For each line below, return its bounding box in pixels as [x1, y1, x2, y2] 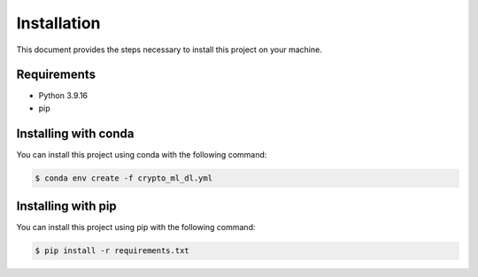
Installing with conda [16, 126, 135, 141]
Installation [16, 13, 101, 33]
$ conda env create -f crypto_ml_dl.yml [35, 173, 212, 183]
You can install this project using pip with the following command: [16, 222, 256, 233]
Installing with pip [16, 199, 117, 214]
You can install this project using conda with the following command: [16, 149, 267, 159]
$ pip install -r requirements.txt [35, 246, 189, 256]
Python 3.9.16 [38, 90, 89, 101]
